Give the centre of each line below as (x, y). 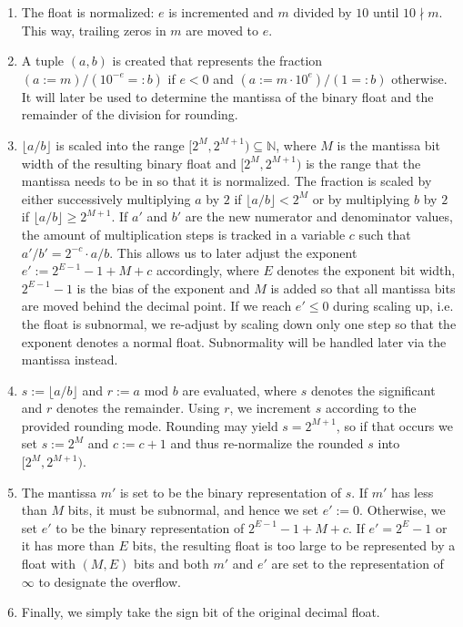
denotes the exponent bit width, (366, 270)
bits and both (171, 564)
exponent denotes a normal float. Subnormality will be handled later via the (234, 341)
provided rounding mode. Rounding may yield (150, 425)
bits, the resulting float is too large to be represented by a (294, 545)
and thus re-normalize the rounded (267, 443)
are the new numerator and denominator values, (319, 216)
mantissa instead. (70, 360)
